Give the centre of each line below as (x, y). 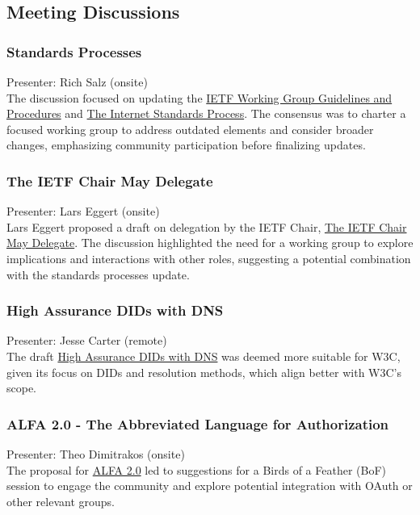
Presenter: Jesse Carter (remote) (87, 340)
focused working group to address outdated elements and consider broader (190, 129)
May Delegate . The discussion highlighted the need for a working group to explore (210, 243)
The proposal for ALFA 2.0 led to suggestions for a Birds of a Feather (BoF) (196, 469)
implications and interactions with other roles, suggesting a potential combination (209, 258)
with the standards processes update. (98, 274)
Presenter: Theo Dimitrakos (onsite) (96, 453)
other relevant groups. (61, 501)
